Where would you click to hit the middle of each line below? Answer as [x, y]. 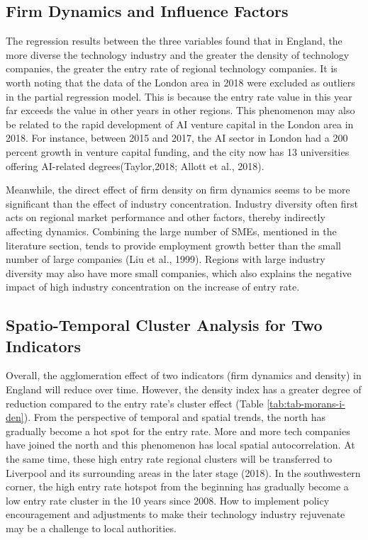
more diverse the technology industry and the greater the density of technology [178, 54]
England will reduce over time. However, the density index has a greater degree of [184, 389]
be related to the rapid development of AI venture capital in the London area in [180, 124]
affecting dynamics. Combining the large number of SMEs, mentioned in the [171, 231]
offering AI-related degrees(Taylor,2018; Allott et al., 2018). [135, 165]
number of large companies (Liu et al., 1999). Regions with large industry [166, 259]
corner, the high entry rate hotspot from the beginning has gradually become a [177, 486]
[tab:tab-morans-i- [306, 403]
